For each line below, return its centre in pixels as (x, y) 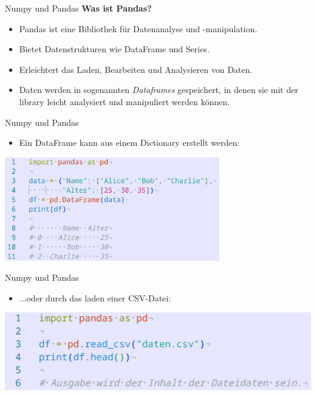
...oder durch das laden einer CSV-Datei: (95, 297)
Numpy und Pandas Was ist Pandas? (78, 8)
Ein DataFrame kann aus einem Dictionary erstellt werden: (129, 143)
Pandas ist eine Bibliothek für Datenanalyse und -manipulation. (138, 28)
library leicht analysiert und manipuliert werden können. (124, 101)
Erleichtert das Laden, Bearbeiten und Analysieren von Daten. (136, 69)
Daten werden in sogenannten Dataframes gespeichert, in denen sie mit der (159, 90)
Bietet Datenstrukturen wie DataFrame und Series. (114, 49)
